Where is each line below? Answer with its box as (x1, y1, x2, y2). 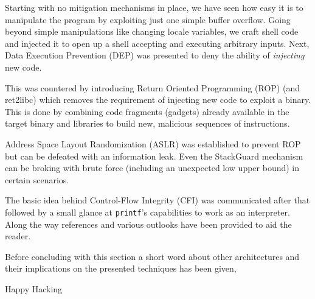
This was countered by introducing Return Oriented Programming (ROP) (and (5, 81, 300, 94)
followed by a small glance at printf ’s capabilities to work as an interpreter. (5, 205, 290, 218)
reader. (5, 230, 31, 242)
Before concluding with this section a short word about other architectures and (5, 250, 300, 262)
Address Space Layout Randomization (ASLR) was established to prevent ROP (5, 137, 301, 150)
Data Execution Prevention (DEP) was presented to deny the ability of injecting (5, 49, 305, 62)
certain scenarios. (5, 173, 69, 186)
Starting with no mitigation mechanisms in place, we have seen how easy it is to (5, 1, 303, 13)
